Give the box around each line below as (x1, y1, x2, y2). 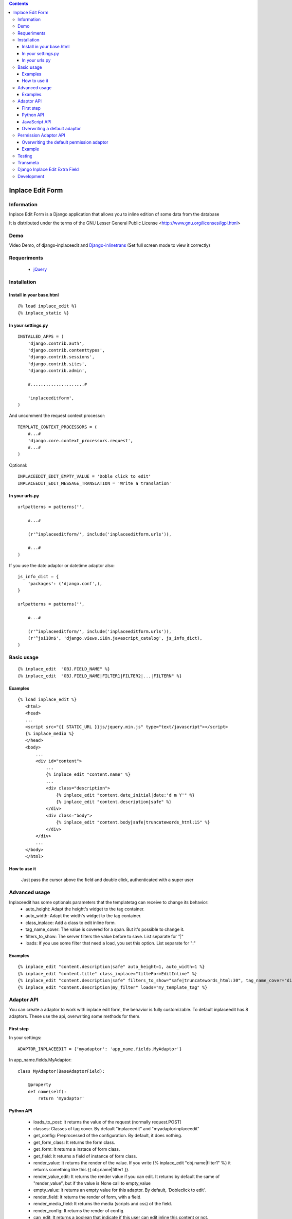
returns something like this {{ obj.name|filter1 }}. (33, 1167, 130, 1173)
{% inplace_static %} (18, 310, 69, 315)
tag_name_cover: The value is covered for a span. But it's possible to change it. (25, 926, 185, 932)
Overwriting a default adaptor (22, 126, 81, 132)
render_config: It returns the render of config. (33, 1207, 125, 1214)
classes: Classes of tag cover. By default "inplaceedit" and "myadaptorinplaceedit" (33, 1125, 200, 1131)
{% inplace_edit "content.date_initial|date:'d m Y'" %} (56, 792, 195, 798)
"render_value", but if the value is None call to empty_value (33, 1180, 151, 1186)
